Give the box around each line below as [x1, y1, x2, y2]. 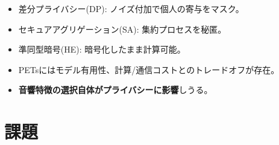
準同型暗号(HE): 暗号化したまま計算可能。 [18, 43, 186, 56]
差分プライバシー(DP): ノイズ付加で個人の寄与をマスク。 [18, 2, 244, 14]
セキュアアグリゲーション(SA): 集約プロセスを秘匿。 [18, 22, 227, 35]
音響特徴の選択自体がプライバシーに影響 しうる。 [18, 83, 213, 96]
